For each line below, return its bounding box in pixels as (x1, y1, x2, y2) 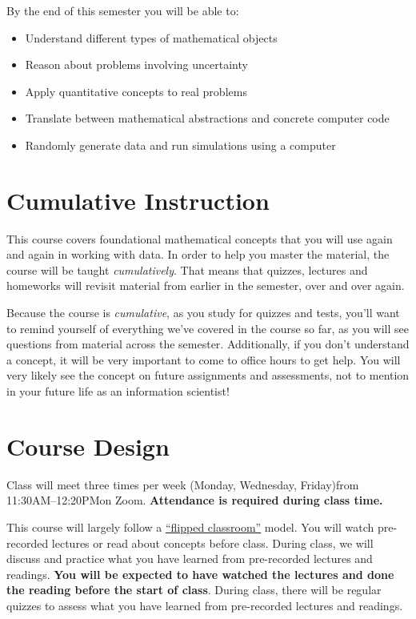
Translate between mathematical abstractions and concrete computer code (25, 110, 390, 127)
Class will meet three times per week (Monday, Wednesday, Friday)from (6, 476, 359, 492)
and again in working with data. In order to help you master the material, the (6, 246, 390, 263)
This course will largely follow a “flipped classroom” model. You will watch (6, 518, 374, 535)
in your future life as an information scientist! (6, 383, 230, 400)
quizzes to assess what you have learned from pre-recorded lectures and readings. (6, 597, 403, 613)
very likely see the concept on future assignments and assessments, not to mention (6, 367, 410, 384)
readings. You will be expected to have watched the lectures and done (6, 565, 394, 582)
